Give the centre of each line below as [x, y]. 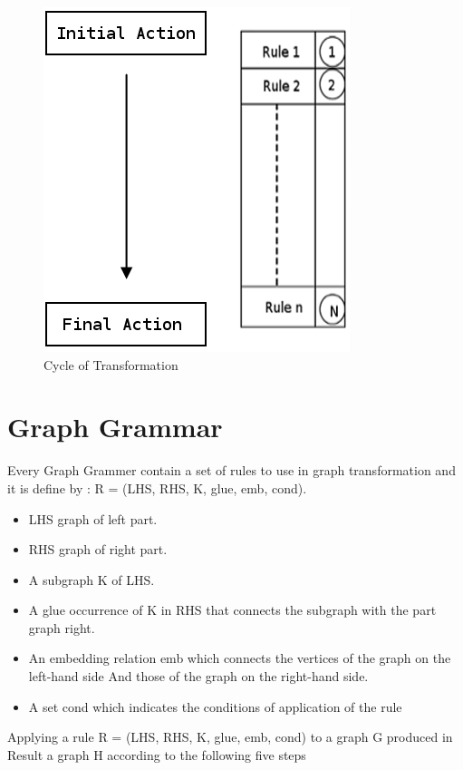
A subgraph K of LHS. [92, 579]
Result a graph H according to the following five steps [157, 754]
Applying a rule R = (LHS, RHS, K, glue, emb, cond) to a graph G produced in [230, 737]
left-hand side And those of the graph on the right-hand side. [198, 676]
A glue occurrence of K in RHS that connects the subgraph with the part [232, 610]
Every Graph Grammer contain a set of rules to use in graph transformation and [231, 470]
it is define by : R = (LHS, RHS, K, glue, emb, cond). [157, 487]
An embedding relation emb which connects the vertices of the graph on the [240, 658]
